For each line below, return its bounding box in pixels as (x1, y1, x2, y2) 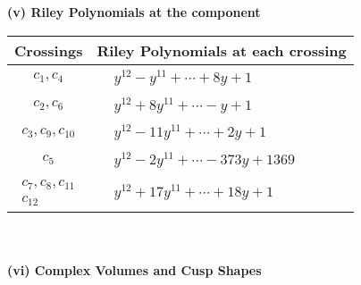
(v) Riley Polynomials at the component (7, 3, 261, 21)
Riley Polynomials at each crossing (97, 39, 347, 61)
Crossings (14, 39, 83, 61)
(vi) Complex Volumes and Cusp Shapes (7, 261, 262, 280)
